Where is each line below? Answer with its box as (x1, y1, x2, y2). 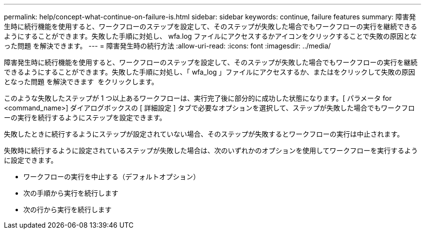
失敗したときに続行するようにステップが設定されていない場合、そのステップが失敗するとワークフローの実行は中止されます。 (4, 130, 404, 138)
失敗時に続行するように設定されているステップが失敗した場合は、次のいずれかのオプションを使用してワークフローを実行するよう (4, 146, 418, 155)
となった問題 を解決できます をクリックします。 (4, 78, 159, 86)
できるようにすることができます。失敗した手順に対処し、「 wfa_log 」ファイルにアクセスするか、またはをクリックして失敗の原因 (4, 68, 415, 76)
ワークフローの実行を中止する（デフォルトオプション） (23, 172, 200, 181)
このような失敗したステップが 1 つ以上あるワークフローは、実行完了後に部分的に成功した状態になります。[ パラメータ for (4, 94, 392, 102)
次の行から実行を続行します (23, 205, 112, 214)
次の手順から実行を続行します (23, 189, 118, 197)
